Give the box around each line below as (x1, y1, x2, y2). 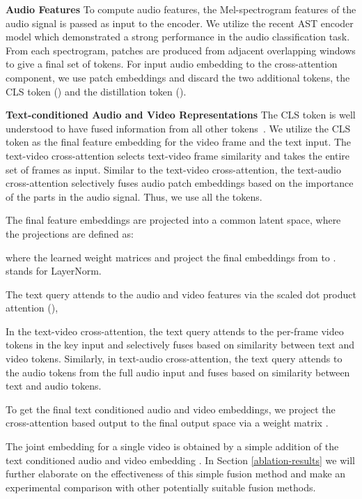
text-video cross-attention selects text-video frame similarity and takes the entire (6, 148, 350, 162)
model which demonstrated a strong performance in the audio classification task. (6, 29, 350, 44)
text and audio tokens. (6, 378, 102, 393)
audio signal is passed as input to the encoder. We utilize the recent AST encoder (6, 15, 354, 30)
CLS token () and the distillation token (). (6, 84, 187, 98)
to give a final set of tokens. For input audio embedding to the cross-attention (6, 56, 338, 71)
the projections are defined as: (6, 226, 134, 240)
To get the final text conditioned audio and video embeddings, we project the (6, 401, 336, 416)
